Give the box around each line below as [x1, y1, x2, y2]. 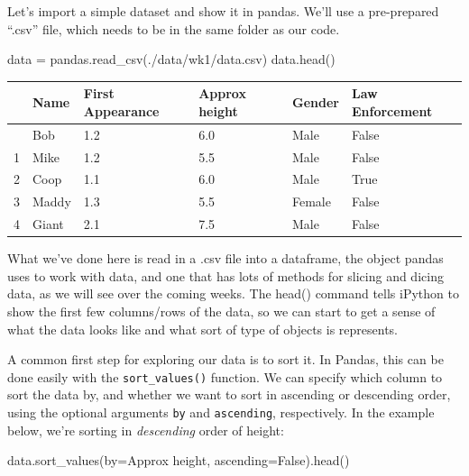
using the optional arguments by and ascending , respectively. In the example [7, 403, 435, 421]
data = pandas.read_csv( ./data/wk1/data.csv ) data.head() [7, 50, 336, 69]
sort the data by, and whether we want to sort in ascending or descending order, [7, 385, 451, 404]
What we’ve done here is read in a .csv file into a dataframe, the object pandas [7, 249, 444, 268]
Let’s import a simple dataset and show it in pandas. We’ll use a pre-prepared [7, 2, 439, 20]
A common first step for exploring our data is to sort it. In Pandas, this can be [7, 350, 444, 369]
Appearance [83, 101, 160, 120]
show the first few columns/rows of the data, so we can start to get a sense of [7, 301, 436, 320]
